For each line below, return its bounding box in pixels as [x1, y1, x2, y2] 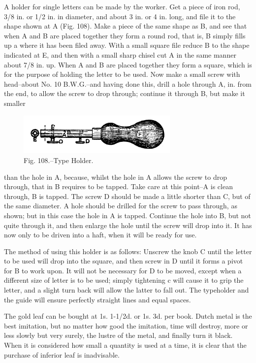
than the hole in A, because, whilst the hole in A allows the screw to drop [4, 171, 227, 182]
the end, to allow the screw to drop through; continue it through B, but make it [4, 88, 245, 99]
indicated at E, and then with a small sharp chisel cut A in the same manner [4, 49, 236, 60]
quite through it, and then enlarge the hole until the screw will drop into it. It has [4, 220, 252, 230]
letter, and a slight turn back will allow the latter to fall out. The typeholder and [4, 285, 249, 295]
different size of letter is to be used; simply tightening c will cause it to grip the [4, 275, 244, 285]
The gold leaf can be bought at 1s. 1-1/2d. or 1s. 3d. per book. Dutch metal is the [4, 311, 252, 321]
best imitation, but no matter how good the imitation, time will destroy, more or [4, 320, 248, 330]
